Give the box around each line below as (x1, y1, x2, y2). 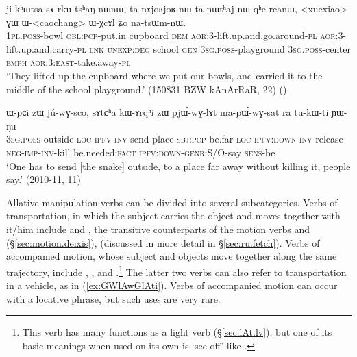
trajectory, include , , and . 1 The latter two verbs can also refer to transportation (6, 262, 347, 279)
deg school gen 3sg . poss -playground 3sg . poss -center (134, 41, 352, 56)
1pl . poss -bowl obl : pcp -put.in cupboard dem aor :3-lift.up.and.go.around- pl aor (6, 28, 336, 42)
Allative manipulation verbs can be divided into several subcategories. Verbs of (6, 195, 338, 209)
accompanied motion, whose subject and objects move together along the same (6, 249, 337, 263)
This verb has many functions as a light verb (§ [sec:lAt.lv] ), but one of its (22, 325, 332, 339)
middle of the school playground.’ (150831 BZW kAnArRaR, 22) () (6, 82, 287, 96)
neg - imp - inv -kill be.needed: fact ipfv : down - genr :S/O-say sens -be (6, 145, 275, 159)
